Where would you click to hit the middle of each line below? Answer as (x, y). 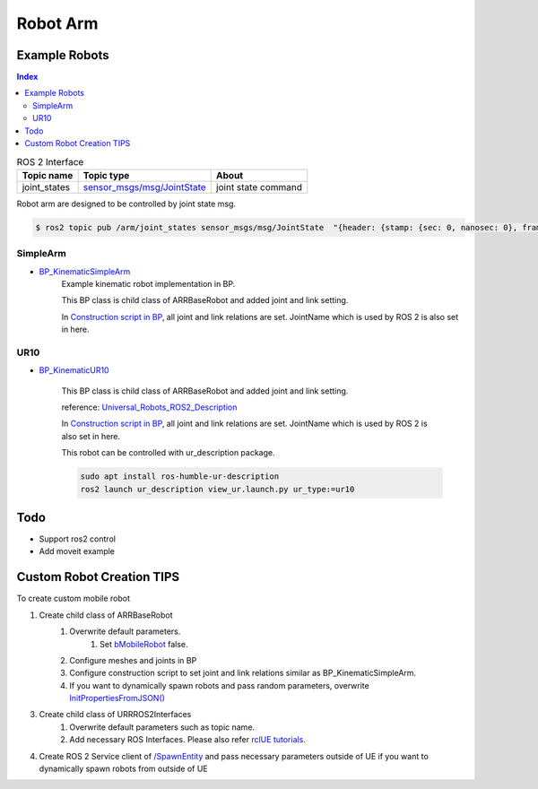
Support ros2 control (78, 539)
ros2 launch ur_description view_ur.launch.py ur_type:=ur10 (217, 489)
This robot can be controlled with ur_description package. (168, 453)
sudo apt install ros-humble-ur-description (180, 477)
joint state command (259, 186)
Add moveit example (77, 551)
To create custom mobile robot (73, 598)
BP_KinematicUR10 (74, 370)
